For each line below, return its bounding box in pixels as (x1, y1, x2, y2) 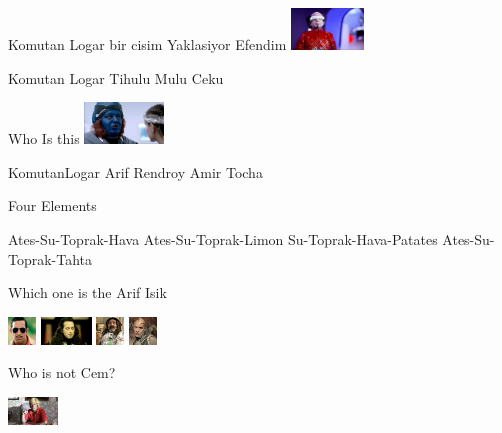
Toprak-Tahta (8, 248, 93, 269)
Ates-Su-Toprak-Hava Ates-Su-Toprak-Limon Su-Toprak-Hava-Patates (8, 228, 438, 249)
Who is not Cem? (8, 362, 116, 383)
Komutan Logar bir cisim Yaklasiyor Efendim (8, 34, 287, 54)
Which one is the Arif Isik (8, 282, 167, 303)
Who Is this (8, 128, 80, 149)
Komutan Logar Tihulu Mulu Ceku (8, 67, 224, 88)
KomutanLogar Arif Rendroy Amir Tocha (8, 161, 263, 182)
